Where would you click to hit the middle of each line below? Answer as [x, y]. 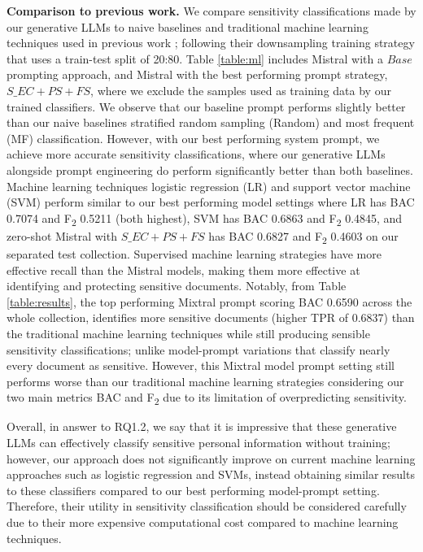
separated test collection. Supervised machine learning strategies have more [194, 253]
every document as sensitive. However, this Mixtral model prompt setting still [201, 365]
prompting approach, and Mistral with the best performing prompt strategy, [197, 74]
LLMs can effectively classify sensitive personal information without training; [198, 443]
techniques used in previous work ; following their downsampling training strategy [211, 43]
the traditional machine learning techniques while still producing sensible [188, 333]
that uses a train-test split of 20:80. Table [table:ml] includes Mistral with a [195, 58]
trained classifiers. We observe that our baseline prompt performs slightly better [206, 106]
